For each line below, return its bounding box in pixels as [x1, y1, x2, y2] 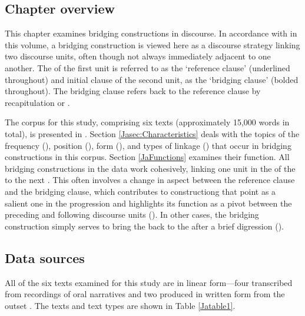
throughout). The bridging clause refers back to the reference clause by [5, 85, 261, 97]
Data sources [5, 248, 85, 267]
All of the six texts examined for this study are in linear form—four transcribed [5, 276, 293, 288]
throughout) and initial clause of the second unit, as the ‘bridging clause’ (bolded [5, 73, 299, 85]
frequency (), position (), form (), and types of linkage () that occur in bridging [5, 139, 291, 151]
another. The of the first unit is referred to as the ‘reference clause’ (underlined [5, 61, 290, 74]
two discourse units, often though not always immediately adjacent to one [5, 50, 271, 62]
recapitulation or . [5, 96, 70, 108]
